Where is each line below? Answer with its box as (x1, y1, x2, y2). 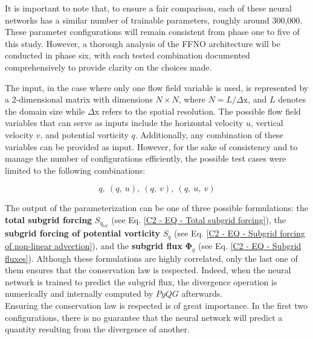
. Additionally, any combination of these (135, 128, 283, 141)
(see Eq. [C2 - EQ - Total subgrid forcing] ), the (111, 213, 286, 226)
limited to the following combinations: (5, 163, 146, 176)
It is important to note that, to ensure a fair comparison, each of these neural (5, 2, 292, 14)
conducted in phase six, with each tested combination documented (5, 49, 250, 62)
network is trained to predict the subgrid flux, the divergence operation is (5, 275, 277, 288)
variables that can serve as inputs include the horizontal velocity (5, 116, 244, 129)
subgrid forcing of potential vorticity (5, 227, 160, 239)
